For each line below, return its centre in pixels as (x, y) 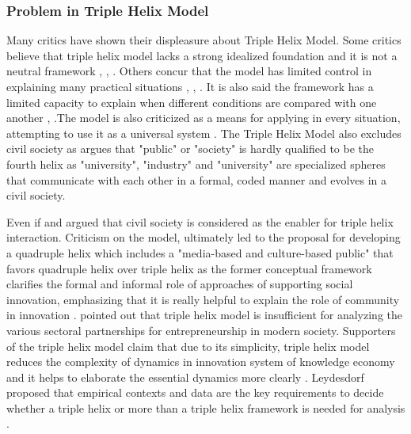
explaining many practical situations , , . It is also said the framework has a (190, 86)
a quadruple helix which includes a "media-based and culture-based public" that (200, 252)
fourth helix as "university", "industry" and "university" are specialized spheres (196, 164)
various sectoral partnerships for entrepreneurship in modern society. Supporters (201, 330)
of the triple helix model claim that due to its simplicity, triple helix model (188, 346)
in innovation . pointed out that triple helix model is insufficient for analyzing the (205, 315)
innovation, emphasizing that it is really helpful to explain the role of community (203, 299)
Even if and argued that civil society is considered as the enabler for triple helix (200, 221)
